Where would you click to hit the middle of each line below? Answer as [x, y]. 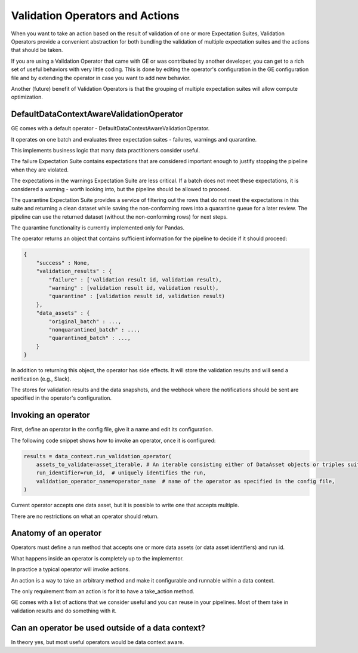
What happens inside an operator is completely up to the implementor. [98, 558]
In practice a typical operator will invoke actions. [71, 569]
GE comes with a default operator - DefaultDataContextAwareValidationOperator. [110, 128]
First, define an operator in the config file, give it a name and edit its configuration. [112, 430]
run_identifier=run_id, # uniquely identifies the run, [121, 473]
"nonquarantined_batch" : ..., [94, 329]
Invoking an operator [51, 415]
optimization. [27, 97]
